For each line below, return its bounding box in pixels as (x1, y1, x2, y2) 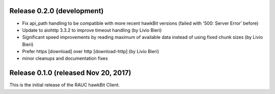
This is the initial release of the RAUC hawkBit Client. (9, 82, 120, 88)
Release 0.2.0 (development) (9, 7, 104, 15)
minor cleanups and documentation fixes (22, 56, 108, 62)
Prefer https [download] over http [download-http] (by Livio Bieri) (22, 49, 159, 55)
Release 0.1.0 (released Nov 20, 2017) (9, 69, 131, 77)
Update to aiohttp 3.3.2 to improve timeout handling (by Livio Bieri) (22, 27, 162, 33)
